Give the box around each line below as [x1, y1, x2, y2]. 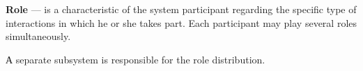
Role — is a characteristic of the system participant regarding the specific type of [6, 2, 357, 16]
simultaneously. [6, 29, 71, 43]
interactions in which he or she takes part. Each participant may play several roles [6, 15, 357, 30]
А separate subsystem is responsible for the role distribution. [6, 52, 265, 66]
